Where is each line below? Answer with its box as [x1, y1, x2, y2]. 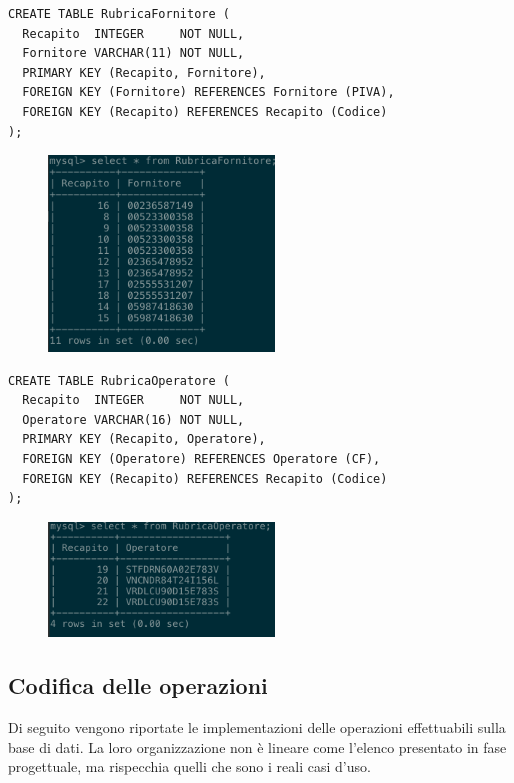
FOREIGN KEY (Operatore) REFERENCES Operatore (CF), [22, 451, 381, 466]
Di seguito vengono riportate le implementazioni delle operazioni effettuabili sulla [8, 717, 506, 738]
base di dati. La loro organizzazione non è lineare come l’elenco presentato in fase [8, 736, 507, 757]
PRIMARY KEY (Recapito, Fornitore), [22, 65, 266, 80]
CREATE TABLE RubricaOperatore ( [8, 373, 230, 388]
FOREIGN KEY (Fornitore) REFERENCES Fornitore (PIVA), [22, 85, 395, 100]
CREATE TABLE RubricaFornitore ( [8, 7, 230, 21]
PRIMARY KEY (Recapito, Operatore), [22, 432, 266, 447]
